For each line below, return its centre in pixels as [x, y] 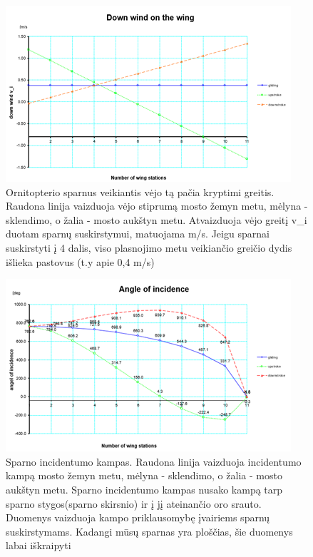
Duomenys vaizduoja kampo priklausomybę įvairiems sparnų [138, 517]
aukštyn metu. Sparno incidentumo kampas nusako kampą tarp [144, 489]
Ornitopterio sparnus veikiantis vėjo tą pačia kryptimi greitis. [140, 191]
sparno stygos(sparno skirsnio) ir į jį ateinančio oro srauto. [134, 503]
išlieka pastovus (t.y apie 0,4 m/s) [80, 261]
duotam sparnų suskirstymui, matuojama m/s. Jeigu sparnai [138, 234]
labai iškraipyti [39, 545]
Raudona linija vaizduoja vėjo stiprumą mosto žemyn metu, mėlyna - [157, 206]
